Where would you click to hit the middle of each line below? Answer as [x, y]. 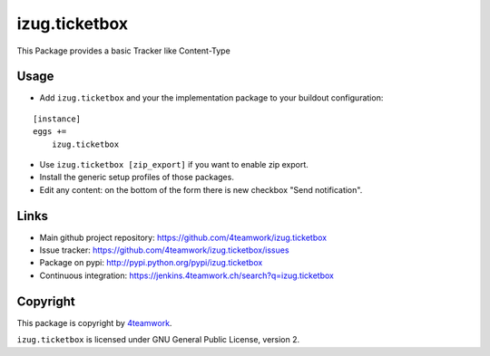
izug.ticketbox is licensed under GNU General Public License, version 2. [158, 340]
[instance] [57, 119]
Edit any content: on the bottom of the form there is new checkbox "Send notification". [201, 189]
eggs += [50, 132]
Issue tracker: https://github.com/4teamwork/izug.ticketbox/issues [164, 250]
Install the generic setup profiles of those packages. [137, 178]
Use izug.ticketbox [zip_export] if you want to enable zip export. [174, 165]
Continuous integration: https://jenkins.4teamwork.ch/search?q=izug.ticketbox [187, 275]
